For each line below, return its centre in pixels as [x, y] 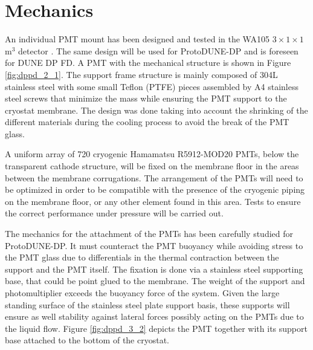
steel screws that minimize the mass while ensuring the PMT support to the [146, 98]
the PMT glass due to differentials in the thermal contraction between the [142, 257]
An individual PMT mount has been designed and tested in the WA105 [137, 39]
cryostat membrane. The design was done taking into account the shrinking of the [156, 110]
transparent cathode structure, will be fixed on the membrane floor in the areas [152, 166]
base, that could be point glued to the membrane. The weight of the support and [155, 281]
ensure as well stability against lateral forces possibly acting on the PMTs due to [154, 316]
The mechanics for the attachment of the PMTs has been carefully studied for [149, 234]
